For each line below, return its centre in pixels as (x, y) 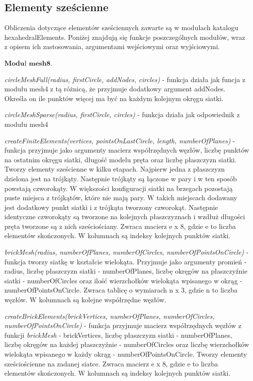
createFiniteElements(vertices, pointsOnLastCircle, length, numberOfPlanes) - (120, 140)
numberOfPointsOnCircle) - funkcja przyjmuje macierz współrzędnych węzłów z (123, 325)
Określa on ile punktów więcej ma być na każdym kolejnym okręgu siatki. (114, 98)
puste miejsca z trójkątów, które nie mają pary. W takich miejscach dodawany (121, 198)
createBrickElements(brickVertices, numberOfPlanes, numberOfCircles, (110, 316)
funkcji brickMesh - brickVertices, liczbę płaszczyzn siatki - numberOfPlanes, (118, 335)
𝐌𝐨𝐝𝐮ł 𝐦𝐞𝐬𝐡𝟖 (27, 63)
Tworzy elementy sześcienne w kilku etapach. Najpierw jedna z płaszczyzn (115, 169)
